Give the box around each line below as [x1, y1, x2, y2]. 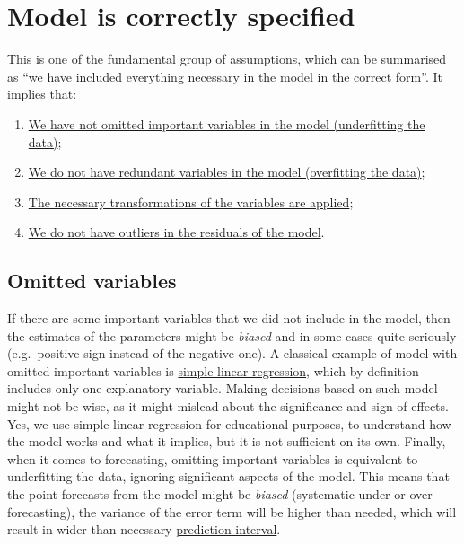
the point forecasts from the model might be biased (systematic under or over [7, 485, 433, 504]
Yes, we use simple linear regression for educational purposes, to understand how [7, 414, 451, 433]
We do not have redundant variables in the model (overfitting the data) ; [28, 162, 425, 181]
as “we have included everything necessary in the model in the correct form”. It [7, 66, 442, 85]
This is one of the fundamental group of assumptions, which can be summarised [7, 49, 447, 68]
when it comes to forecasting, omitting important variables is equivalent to [7, 449, 418, 468]
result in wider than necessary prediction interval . [7, 520, 281, 539]
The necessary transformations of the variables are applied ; [28, 192, 354, 211]
